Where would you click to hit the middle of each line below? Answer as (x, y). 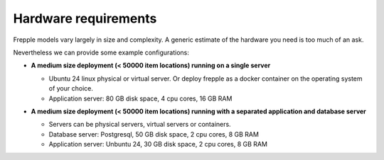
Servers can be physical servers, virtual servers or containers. (140, 125)
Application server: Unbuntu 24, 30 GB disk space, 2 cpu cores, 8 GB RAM (158, 144)
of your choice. (71, 88)
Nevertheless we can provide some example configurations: (101, 52)
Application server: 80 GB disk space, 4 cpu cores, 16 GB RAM (140, 98)
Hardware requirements (85, 18)
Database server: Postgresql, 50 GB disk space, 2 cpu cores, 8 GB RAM (154, 134)
